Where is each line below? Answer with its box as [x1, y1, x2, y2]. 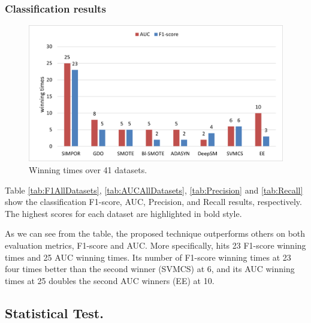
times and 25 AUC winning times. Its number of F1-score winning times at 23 [5, 250, 291, 263]
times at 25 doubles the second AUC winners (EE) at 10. [5, 274, 215, 286]
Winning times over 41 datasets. [29, 163, 147, 176]
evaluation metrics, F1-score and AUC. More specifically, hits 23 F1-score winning [5, 239, 306, 251]
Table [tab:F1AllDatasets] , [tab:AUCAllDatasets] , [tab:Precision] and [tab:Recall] [5, 183, 303, 196]
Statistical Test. [5, 303, 104, 322]
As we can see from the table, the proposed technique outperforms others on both [5, 227, 306, 240]
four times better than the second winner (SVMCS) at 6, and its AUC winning [5, 262, 295, 275]
